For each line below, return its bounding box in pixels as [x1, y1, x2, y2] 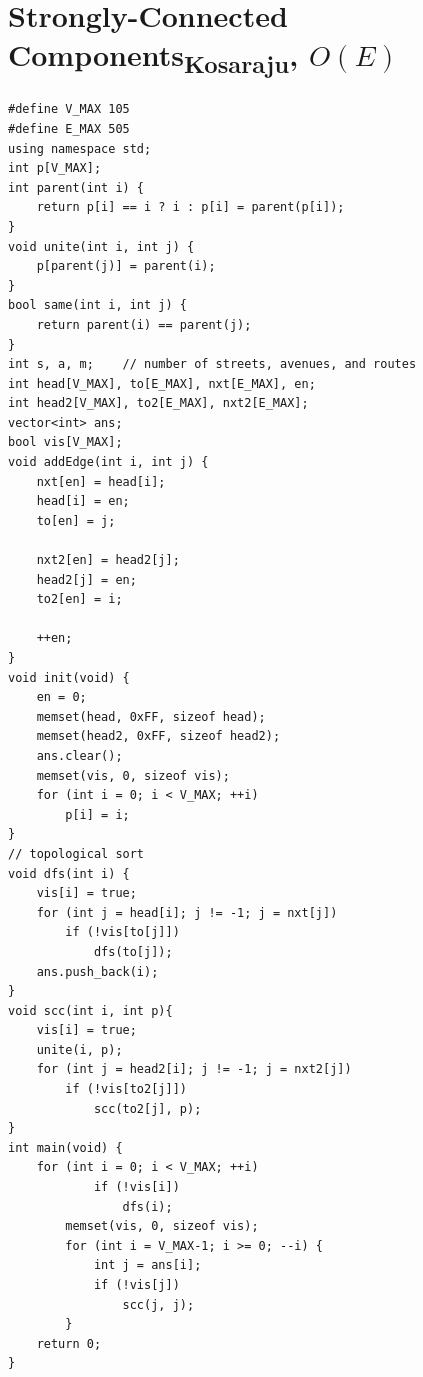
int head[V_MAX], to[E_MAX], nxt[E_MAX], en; [8, 376, 316, 391]
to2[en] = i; [36, 592, 123, 607]
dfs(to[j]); [93, 944, 173, 959]
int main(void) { [8, 1140, 123, 1155]
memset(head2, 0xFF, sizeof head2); [36, 729, 281, 744]
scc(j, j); [122, 1297, 195, 1312]
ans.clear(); [36, 748, 123, 763]
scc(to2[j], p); [93, 1101, 202, 1116]
